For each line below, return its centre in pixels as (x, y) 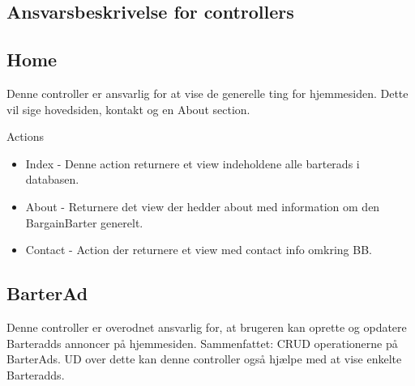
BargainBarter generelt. (84, 222)
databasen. (52, 179)
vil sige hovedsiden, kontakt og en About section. (128, 109)
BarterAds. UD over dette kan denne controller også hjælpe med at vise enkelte (204, 359)
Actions (25, 136)
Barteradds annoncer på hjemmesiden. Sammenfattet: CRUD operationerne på (202, 343)
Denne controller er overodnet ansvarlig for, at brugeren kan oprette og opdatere (207, 327)
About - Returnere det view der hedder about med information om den (203, 206)
